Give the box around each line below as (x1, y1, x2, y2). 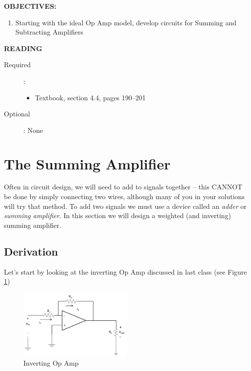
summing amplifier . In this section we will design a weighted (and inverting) (4, 210, 231, 221)
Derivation (4, 243, 58, 259)
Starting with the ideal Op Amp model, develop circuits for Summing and (15, 17, 237, 27)
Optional (4, 109, 30, 119)
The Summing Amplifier (4, 153, 171, 173)
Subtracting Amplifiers (15, 27, 83, 37)
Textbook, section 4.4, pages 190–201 (35, 92, 146, 102)
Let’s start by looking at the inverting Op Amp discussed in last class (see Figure (4, 266, 247, 277)
